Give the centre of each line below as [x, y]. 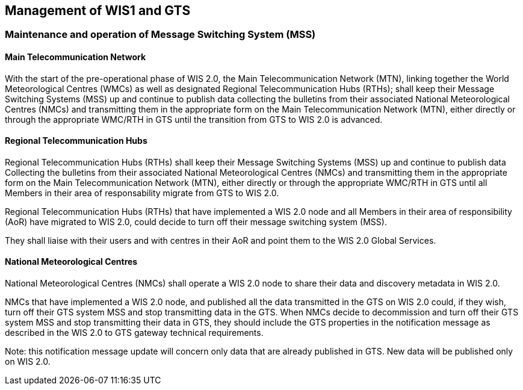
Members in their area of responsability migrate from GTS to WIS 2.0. [142, 193]
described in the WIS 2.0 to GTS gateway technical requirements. [134, 333]
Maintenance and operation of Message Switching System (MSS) [160, 35]
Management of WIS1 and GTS [98, 11]
